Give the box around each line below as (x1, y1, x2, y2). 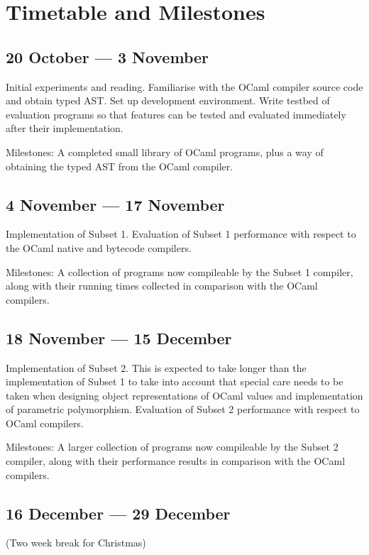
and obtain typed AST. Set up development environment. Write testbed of (6, 93, 330, 108)
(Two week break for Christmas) (6, 535, 146, 550)
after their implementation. (6, 121, 123, 136)
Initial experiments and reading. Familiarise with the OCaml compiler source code (6, 79, 363, 94)
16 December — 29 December (6, 502, 231, 524)
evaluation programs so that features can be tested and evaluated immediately (6, 106, 346, 121)
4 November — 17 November (6, 193, 225, 215)
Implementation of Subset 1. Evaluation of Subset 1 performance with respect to (6, 226, 356, 241)
